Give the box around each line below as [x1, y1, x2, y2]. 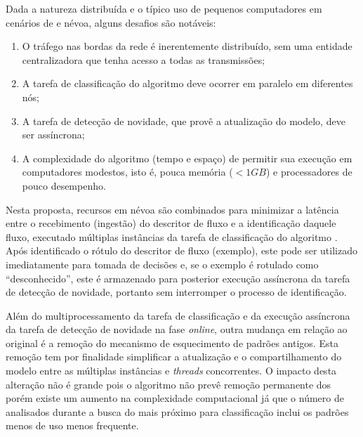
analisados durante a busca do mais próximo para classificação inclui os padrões [6, 404, 349, 419]
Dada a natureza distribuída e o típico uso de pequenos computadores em [6, 1, 322, 15]
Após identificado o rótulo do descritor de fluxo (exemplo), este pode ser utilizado [6, 243, 357, 258]
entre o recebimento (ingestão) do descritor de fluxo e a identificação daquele [6, 216, 336, 230]
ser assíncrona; [22, 127, 85, 142]
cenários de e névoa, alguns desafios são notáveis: [6, 15, 216, 30]
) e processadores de [265, 164, 352, 179]
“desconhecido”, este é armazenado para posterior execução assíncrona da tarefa [6, 270, 350, 285]
